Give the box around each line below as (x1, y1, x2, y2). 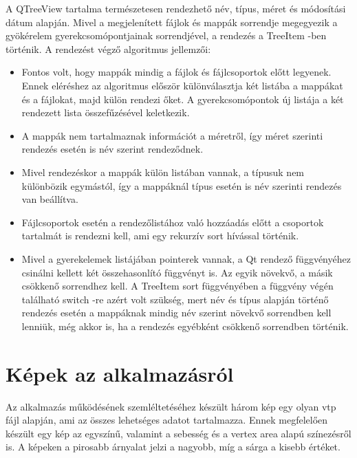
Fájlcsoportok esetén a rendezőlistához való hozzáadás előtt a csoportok (21, 215, 324, 229)
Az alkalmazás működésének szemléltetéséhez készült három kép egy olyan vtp (6, 399, 336, 413)
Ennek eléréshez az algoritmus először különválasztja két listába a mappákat (21, 78, 343, 92)
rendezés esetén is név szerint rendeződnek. (21, 142, 204, 156)
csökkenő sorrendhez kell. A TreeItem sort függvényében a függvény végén (21, 279, 334, 293)
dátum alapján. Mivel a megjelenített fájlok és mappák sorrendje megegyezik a (6, 14, 338, 29)
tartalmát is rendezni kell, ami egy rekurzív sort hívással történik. (21, 228, 299, 243)
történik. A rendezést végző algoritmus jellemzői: (6, 41, 211, 56)
